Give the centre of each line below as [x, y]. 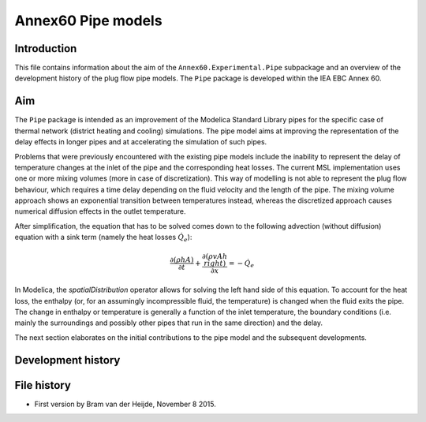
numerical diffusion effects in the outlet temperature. [100, 211]
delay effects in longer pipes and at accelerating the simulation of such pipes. [141, 142]
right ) [215, 263]
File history [43, 385]
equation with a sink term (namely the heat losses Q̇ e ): [103, 238]
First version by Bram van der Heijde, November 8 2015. [125, 404]
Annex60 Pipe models [88, 21]
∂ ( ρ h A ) [182, 260]
